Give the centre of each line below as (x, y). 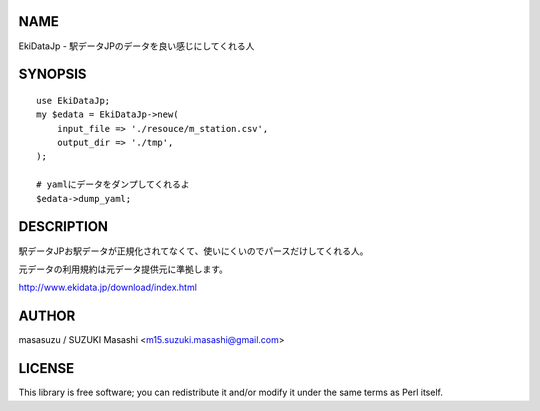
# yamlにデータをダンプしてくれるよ (113, 184)
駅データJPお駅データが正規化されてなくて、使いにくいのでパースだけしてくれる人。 (193, 251)
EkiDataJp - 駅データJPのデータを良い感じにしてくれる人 (136, 46)
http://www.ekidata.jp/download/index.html (107, 287)
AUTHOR (47, 316)
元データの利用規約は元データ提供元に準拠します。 (123, 269)
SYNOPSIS (52, 74)
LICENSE (46, 368)
